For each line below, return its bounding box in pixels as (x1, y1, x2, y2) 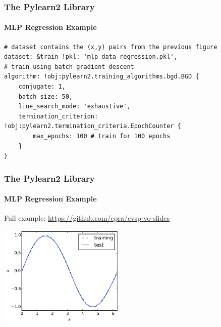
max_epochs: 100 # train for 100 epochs (33, 132, 171, 140)
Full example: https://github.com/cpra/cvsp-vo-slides (4, 213, 170, 223)
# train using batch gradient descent (4, 63, 134, 70)
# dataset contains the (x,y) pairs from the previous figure (4, 43, 217, 51)
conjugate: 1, (18, 83, 66, 91)
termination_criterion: (18, 112, 98, 120)
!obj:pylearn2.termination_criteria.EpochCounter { (4, 122, 181, 130)
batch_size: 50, (18, 93, 73, 100)
